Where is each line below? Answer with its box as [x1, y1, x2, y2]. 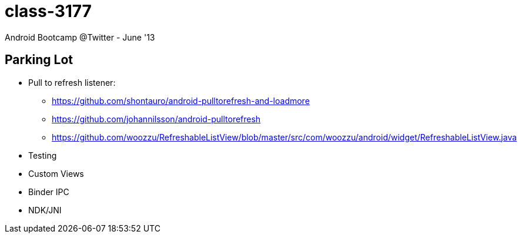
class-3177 [5, 1, 92, 21]
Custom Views [28, 168, 84, 179]
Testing [28, 150, 57, 160]
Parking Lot [5, 52, 73, 68]
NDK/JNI [28, 205, 62, 215]
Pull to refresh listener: [28, 77, 116, 88]
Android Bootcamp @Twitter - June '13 [5, 32, 155, 42]
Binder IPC [28, 186, 69, 197]
